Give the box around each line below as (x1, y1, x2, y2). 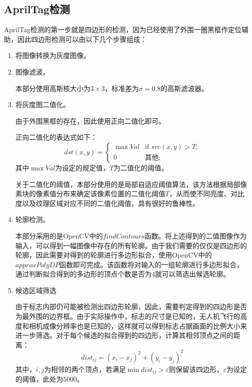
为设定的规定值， (55, 162, 110, 172)
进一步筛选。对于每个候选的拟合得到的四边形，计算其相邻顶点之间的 (15, 330, 234, 340)
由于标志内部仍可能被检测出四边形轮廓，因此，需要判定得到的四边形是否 (15, 301, 247, 312)
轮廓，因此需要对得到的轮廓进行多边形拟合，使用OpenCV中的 (15, 250, 212, 260)
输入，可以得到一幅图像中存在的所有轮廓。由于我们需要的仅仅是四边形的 (15, 240, 247, 250)
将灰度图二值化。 (15, 99, 70, 110)
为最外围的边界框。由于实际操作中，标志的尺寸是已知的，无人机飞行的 (15, 311, 240, 321)
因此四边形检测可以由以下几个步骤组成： (17, 34, 147, 44)
